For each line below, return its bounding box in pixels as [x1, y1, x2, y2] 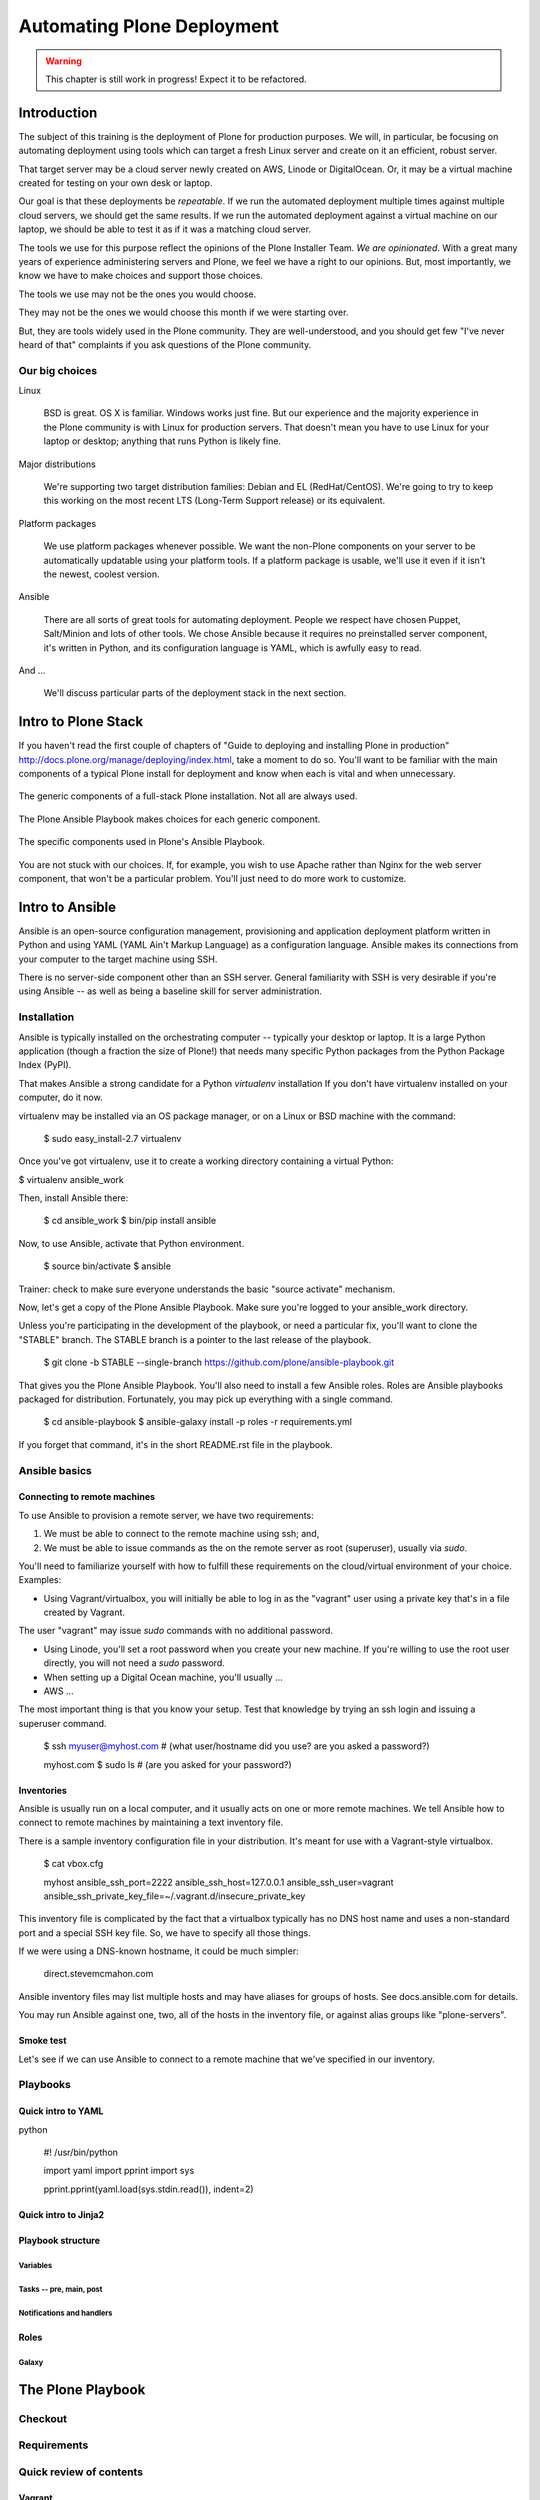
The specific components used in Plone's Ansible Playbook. [18, 836, 265, 848]
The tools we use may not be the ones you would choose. [18, 288, 257, 300]
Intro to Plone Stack [18, 713, 144, 730]
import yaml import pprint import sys [43, 2165, 195, 2177]
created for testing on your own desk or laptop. [18, 177, 213, 189]
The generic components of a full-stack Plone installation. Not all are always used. [18, 790, 358, 802]
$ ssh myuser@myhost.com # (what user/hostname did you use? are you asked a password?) [43, 1740, 430, 1752]
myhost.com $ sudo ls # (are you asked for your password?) [43, 1758, 292, 1770]
